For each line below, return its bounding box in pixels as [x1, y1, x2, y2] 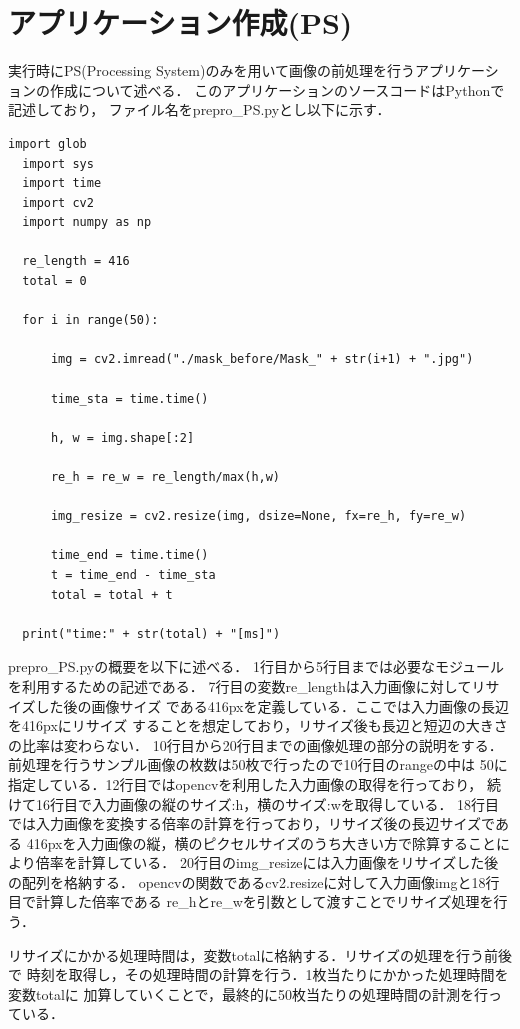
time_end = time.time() [50, 548, 209, 563]
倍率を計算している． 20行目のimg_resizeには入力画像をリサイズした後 [35, 852, 499, 873]
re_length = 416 [22, 254, 130, 269]
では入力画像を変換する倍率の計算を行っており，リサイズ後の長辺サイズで [8, 813, 495, 834]
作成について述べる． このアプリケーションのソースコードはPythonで [49, 79, 505, 100]
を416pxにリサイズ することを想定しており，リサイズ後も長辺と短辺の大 [8, 715, 480, 736]
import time [22, 176, 102, 191]
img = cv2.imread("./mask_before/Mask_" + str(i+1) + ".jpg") [50, 352, 474, 367]
